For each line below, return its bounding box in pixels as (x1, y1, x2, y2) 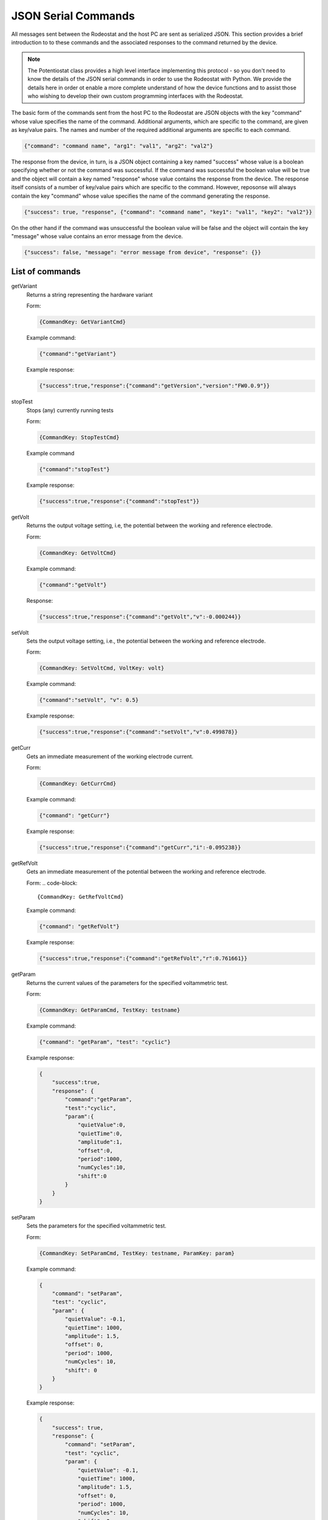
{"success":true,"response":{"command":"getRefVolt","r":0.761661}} (39, 955, 248, 962)
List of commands (11, 266, 81, 277)
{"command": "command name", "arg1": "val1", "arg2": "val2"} (24, 143, 213, 150)
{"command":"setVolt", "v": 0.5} (39, 697, 139, 703)
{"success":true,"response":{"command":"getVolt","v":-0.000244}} (39, 613, 241, 620)
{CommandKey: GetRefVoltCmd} (37, 894, 124, 900)
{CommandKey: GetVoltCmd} (39, 549, 117, 556)
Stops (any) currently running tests (26, 406, 114, 413)
